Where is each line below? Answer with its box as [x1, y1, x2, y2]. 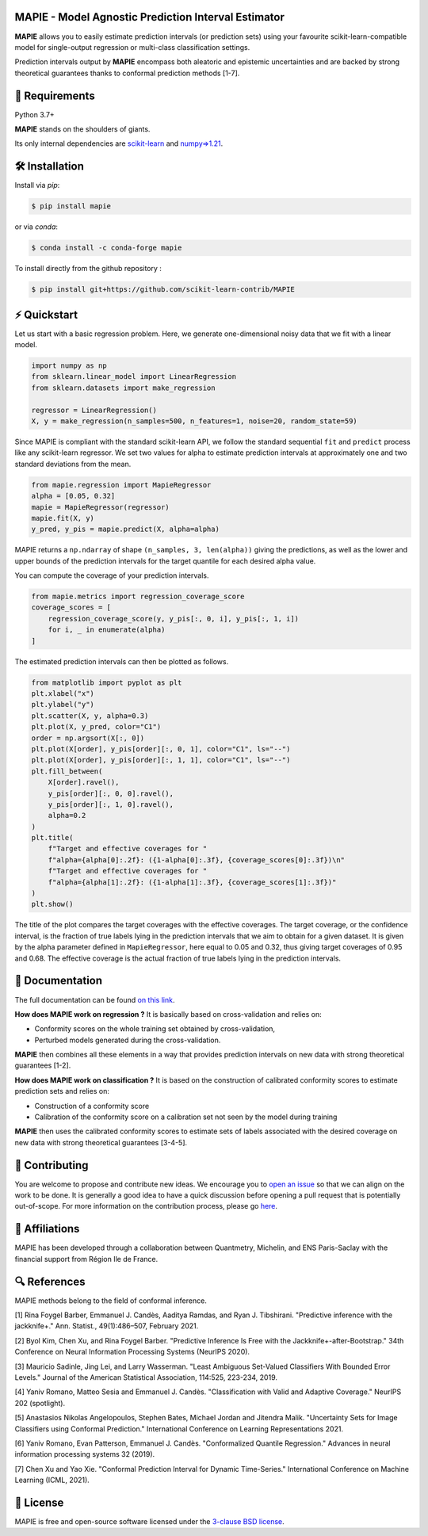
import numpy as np [31, 361, 107, 370]
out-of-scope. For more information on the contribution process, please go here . [14, 1202, 277, 1211]
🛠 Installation [14, 159, 85, 174]
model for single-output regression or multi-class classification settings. [14, 42, 250, 52]
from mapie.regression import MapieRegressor [31, 480, 212, 489]
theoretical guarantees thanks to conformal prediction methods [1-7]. [14, 68, 240, 78]
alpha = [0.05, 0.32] [31, 491, 116, 501]
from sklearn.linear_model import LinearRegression [31, 373, 237, 381]
